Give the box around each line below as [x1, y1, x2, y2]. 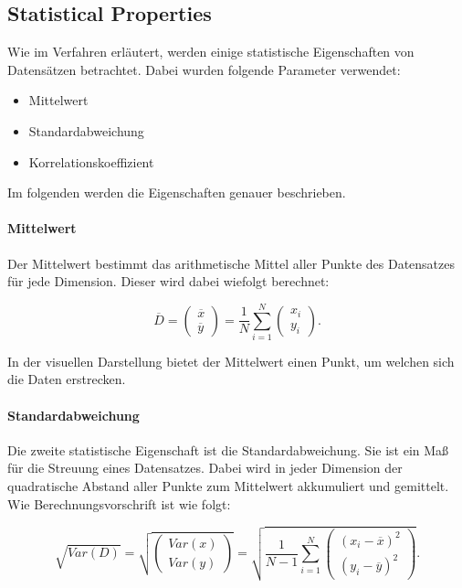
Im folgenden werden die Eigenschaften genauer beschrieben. [7, 183, 346, 202]
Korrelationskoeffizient [28, 152, 154, 171]
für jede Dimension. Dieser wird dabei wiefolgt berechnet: [7, 272, 330, 291]
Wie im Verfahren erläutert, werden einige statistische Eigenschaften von [7, 42, 415, 61]
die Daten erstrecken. [7, 369, 126, 389]
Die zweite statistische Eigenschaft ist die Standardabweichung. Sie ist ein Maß [7, 440, 449, 459]
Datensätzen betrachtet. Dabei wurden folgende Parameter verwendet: [7, 59, 401, 79]
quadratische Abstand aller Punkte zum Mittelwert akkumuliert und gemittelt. [7, 476, 449, 496]
